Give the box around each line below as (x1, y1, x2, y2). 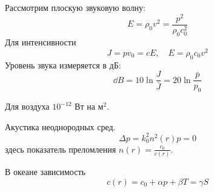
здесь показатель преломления (5, 142, 116, 155)
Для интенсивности (5, 36, 76, 48)
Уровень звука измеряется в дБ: (5, 58, 121, 71)
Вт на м (75, 100, 104, 113)
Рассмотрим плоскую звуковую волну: (5, 1, 145, 13)
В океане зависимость (5, 165, 85, 178)
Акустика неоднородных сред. (5, 120, 116, 133)
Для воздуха (5, 100, 50, 113)
